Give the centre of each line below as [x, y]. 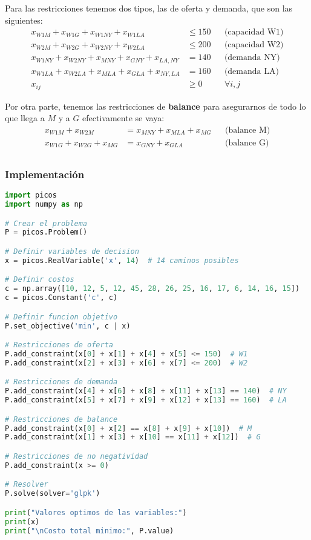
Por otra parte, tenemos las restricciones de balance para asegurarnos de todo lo [155, 106]
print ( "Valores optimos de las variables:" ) [96, 512]
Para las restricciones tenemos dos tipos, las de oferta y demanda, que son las [149, 8]
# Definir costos [40, 280]
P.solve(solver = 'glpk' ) [53, 494]
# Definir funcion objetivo [61, 317]
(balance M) [248, 130]
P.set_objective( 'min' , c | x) [68, 326]
